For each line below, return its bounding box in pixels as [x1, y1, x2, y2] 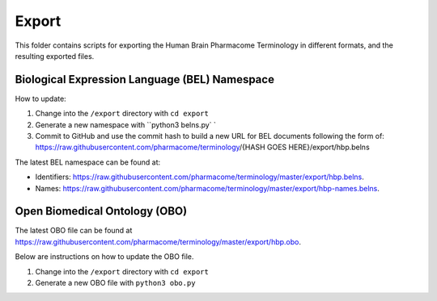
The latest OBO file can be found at [15, 226, 133, 236]
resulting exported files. [15, 51, 95, 61]
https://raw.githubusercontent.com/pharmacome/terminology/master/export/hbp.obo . [15, 236, 302, 246]
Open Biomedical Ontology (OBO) [15, 204, 188, 218]
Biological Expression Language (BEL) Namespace [15, 73, 275, 86]
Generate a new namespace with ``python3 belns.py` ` [35, 119, 216, 129]
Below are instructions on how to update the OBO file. [15, 252, 194, 261]
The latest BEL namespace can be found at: [15, 157, 161, 167]
